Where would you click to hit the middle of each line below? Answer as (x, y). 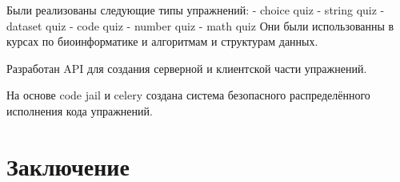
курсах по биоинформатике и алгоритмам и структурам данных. (162, 41)
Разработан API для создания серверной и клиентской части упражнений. (187, 68)
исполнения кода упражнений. (80, 110)
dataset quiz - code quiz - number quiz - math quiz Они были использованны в (200, 25)
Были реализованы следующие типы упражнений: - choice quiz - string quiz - (196, 10)
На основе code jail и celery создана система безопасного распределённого (188, 95)
